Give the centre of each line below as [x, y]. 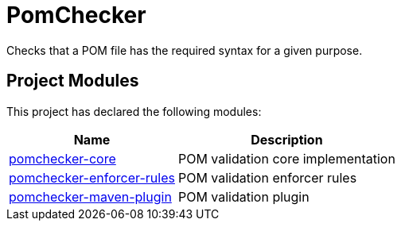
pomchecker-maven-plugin [90, 196]
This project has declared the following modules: [134, 111]
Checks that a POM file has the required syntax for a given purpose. [185, 50]
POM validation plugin [243, 196]
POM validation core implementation [286, 158]
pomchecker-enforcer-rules [92, 177]
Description [287, 139]
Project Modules [73, 81]
